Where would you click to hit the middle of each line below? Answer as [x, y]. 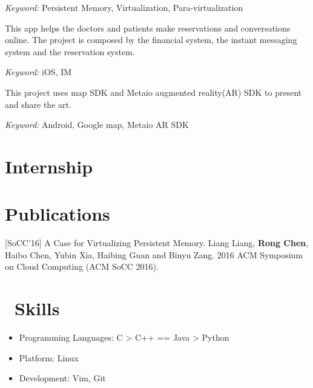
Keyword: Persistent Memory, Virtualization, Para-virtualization [124, 7]
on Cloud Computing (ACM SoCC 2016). [82, 266]
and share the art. [38, 104]
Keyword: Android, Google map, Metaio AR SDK [97, 125]
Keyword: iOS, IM [38, 72]
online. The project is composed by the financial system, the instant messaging [151, 40]
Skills [37, 308]
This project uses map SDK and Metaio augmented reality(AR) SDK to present [153, 92]
